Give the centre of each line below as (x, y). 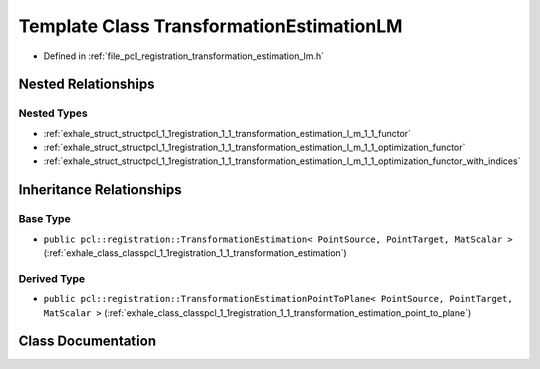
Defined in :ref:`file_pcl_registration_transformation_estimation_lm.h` (184, 56)
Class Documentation (87, 341)
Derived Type (51, 278)
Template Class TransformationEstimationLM (210, 26)
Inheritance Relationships (100, 190)
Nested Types (53, 113)
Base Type (44, 219)
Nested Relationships (86, 84)
